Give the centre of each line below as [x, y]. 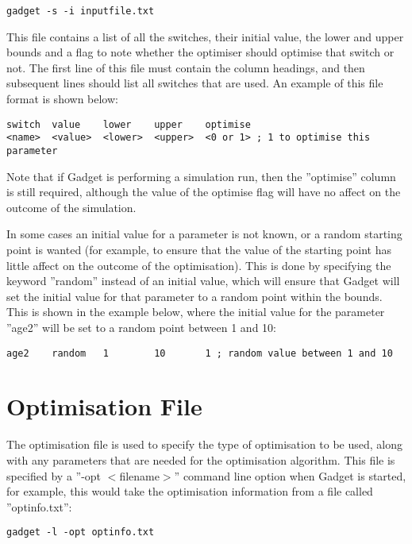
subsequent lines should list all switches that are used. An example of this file [195, 83]
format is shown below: [62, 99]
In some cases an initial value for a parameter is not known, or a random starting [204, 234]
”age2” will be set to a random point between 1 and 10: [141, 327]
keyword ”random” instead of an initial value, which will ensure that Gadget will [203, 281]
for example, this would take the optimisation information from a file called [190, 491]
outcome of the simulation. [71, 207]
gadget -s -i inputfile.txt [81, 11]
